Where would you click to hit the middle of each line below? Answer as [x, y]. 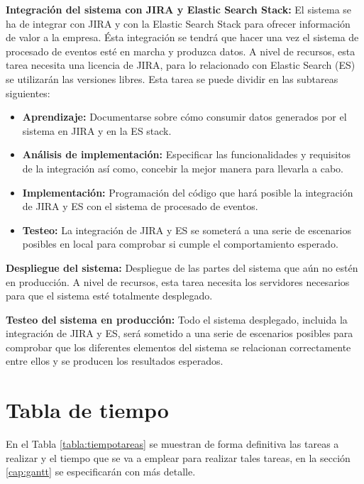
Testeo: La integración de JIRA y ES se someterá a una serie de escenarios [187, 230]
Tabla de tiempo [87, 410]
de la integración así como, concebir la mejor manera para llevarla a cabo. [183, 168]
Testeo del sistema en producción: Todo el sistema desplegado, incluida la [177, 319]
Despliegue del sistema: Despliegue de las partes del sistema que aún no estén [182, 267]
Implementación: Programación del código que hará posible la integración [188, 192]
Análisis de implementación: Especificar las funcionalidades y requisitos [187, 154]
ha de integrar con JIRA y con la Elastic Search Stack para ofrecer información [178, 23]
